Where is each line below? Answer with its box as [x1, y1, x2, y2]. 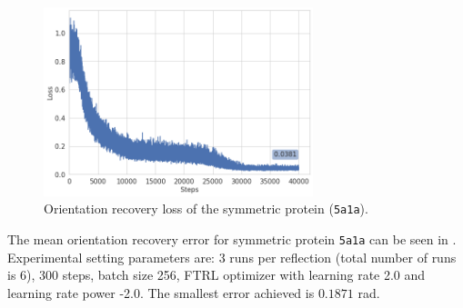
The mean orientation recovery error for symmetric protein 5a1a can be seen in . [7, 230, 457, 249]
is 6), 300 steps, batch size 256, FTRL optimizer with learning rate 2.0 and [7, 265, 426, 284]
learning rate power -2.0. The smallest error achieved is [7, 283, 315, 302]
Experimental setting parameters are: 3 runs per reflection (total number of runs [7, 247, 457, 266]
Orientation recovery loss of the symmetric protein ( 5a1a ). [44, 199, 368, 218]
